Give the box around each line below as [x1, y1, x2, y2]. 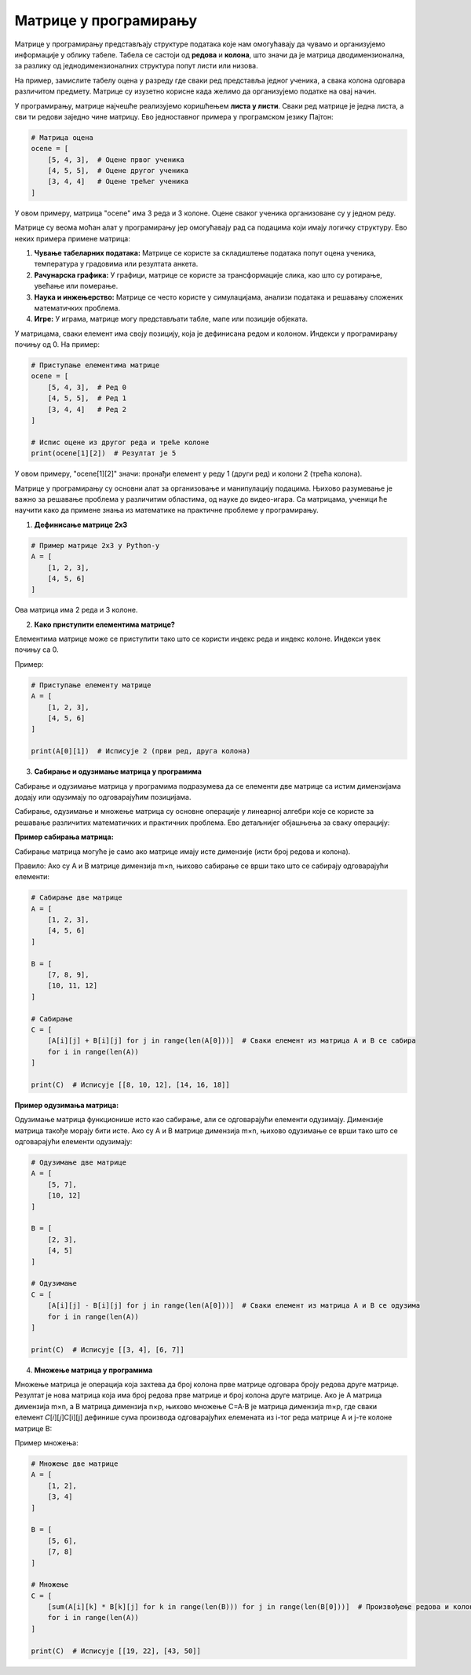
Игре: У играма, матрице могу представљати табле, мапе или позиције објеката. [34, 315, 309, 324]
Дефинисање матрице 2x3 [34, 520, 128, 529]
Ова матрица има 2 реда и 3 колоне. [14, 606, 138, 615]
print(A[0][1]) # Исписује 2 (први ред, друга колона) [31, 747, 251, 756]
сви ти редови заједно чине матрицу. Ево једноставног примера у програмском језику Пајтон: [14, 112, 334, 121]
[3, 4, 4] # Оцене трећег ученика [47, 177, 188, 186]
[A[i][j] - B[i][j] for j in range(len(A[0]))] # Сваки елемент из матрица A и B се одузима [47, 1301, 420, 1310]
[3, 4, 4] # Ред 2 [47, 405, 127, 414]
